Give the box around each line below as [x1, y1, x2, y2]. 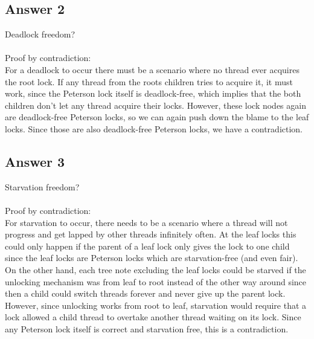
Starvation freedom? [5, 180, 80, 193]
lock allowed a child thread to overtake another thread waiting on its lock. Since [5, 311, 301, 323]
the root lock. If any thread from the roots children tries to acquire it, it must [5, 75, 293, 88]
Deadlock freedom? [5, 28, 75, 40]
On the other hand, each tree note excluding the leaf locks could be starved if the [5, 263, 306, 276]
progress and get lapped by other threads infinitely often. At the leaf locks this [5, 228, 296, 241]
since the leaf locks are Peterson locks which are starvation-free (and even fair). [5, 251, 298, 264]
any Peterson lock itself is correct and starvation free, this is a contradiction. [5, 322, 289, 335]
